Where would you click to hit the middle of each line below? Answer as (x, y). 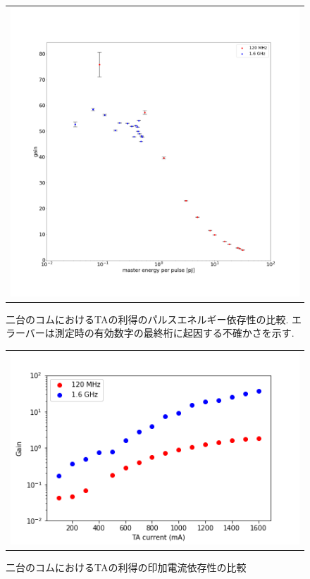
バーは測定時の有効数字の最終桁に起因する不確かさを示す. (160, 333)
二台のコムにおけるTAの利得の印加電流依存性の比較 (126, 567)
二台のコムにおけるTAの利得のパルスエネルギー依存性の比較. (147, 319)
